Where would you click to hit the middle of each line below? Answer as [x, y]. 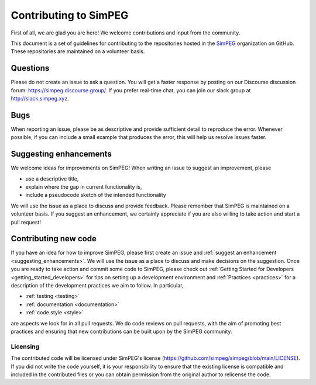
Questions [30, 68]
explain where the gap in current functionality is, [84, 187]
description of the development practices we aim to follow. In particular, [97, 286]
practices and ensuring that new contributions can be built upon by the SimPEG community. [121, 331]
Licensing [25, 346]
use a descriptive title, [52, 179]
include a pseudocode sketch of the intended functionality [96, 195]
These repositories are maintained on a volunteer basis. [78, 51]
